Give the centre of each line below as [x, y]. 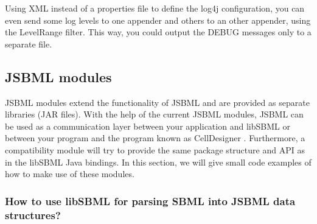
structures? [33, 215]
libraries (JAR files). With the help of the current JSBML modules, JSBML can [154, 114]
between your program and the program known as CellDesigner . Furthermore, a [155, 138]
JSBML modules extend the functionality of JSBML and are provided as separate [157, 102]
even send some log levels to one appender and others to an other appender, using [158, 20]
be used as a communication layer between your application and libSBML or [148, 126]
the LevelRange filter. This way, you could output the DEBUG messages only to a [158, 32]
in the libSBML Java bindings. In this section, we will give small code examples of [158, 162]
